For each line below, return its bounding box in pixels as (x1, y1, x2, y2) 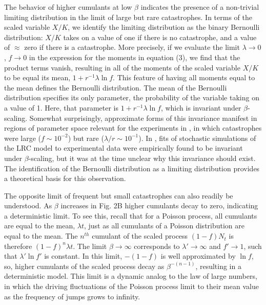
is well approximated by (160, 250, 236, 261)
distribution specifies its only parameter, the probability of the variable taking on (4, 92, 259, 103)
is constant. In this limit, (44, 250, 122, 261)
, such (243, 240, 262, 251)
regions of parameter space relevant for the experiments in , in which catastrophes (4, 122, 262, 133)
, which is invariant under (160, 102, 241, 113)
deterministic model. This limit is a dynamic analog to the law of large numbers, (4, 271, 257, 281)
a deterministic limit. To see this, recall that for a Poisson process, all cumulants (4, 210, 257, 221)
